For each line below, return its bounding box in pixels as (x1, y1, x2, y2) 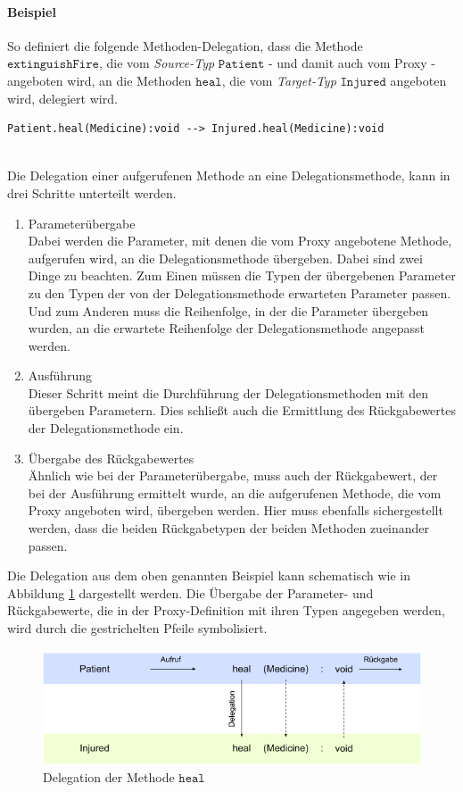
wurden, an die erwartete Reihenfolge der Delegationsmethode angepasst (28, 319, 425, 338)
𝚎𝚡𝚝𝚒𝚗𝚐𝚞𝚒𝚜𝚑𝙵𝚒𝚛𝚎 (7, 58, 99, 71)
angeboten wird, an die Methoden (7, 71, 192, 89)
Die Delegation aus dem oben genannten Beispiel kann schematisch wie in (7, 566, 410, 585)
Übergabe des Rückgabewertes (28, 448, 194, 467)
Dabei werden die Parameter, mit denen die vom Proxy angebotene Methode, (28, 231, 452, 250)
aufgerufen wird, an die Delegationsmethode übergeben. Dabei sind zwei (28, 248, 423, 267)
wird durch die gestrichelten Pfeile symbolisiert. (7, 619, 268, 638)
